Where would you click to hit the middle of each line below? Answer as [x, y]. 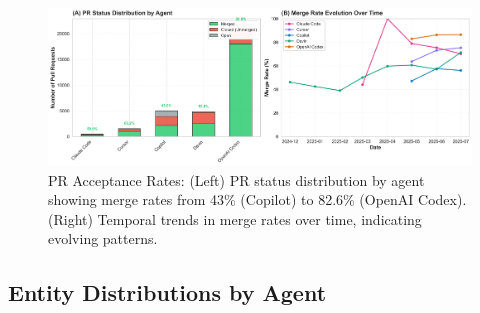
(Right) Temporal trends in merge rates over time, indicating [235, 218]
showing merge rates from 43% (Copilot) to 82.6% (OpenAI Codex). [257, 199]
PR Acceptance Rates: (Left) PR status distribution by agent [236, 179]
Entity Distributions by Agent [167, 292]
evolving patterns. [103, 238]
